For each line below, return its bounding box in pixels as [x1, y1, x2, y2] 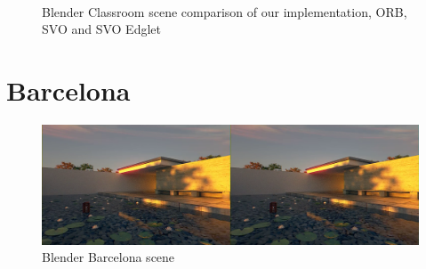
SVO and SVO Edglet [42, 20, 161, 38]
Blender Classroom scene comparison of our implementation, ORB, [42, 2, 407, 20]
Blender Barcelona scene [42, 248, 175, 266]
